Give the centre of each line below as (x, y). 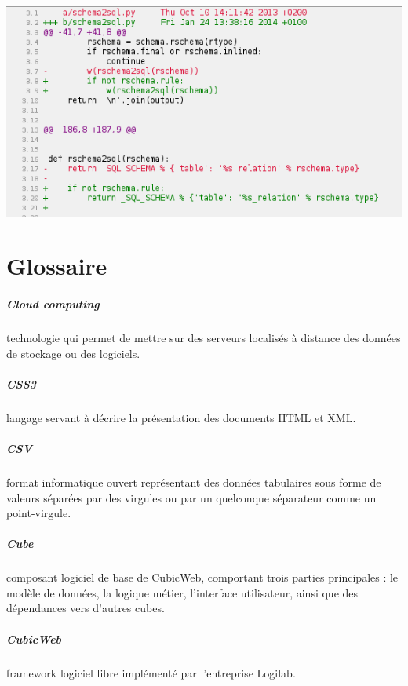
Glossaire (57, 266)
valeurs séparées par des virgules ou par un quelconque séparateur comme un (191, 497)
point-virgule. (39, 513)
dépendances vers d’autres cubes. (86, 608)
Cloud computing (53, 304)
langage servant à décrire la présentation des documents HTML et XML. (181, 417)
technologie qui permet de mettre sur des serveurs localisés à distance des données (204, 338)
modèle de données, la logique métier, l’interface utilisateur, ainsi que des (182, 592)
